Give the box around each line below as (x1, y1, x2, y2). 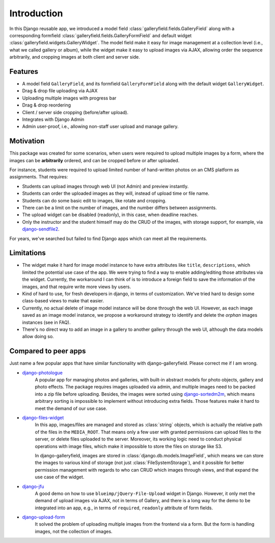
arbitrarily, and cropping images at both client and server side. (9, 54, 140, 60)
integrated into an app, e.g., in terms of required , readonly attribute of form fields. (35, 505, 213, 511)
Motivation (9, 137, 45, 145)
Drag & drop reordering (22, 102, 71, 108)
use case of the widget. (35, 474, 85, 480)
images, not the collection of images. (35, 528, 113, 534)
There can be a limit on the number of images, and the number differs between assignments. (22, 204, 217, 211)
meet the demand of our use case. (35, 405, 107, 411)
